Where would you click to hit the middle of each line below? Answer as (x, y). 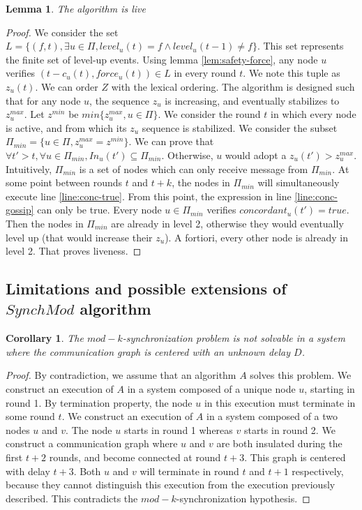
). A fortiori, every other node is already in (256, 237)
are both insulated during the (279, 443)
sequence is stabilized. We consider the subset (240, 127)
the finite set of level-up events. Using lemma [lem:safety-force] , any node (162, 59)
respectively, (318, 471)
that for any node (43, 100)
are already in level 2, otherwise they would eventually (227, 223)
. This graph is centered (295, 457)
